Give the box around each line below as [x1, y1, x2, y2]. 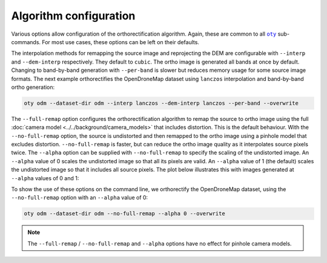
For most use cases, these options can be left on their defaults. [41, 38, 200, 45]
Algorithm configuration [11, 9, 136, 22]
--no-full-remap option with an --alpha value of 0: [11, 194, 148, 201]
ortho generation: [11, 83, 55, 91]
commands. [11, 38, 41, 45]
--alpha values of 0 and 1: [11, 174, 79, 181]
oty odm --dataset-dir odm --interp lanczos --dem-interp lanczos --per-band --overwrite [24, 100, 299, 106]
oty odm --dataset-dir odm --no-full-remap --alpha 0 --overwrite [24, 210, 225, 217]
